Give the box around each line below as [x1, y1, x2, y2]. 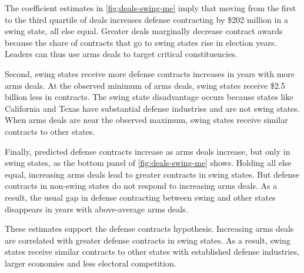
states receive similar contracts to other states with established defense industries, [5, 245, 300, 258]
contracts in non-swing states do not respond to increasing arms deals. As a [5, 179, 278, 192]
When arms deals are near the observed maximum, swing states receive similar [5, 114, 288, 126]
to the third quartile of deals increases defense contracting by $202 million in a [5, 13, 288, 25]
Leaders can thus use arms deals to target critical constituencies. [5, 48, 238, 60]
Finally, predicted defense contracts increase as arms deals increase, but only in [5, 145, 290, 157]
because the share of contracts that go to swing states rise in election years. [5, 36, 277, 48]
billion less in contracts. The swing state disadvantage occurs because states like [5, 91, 293, 103]
